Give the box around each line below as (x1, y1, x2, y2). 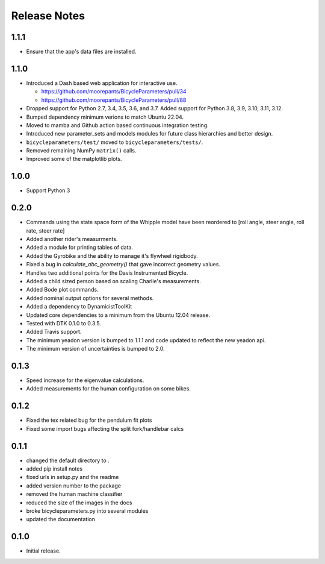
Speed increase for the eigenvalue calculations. (26, 377, 144, 384)
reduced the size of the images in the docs (26, 499, 132, 506)
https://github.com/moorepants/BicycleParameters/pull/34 (41, 88, 187, 95)
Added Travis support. (26, 328, 82, 336)
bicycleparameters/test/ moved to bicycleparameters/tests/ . (26, 139, 203, 146)
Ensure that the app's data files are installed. (26, 48, 137, 55)
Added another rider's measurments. (26, 236, 118, 243)
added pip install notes (26, 465, 83, 472)
